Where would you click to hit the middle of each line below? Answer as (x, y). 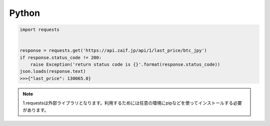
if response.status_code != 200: (61, 58)
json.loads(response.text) (53, 71)
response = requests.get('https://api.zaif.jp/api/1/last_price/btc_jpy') (113, 51)
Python (24, 13)
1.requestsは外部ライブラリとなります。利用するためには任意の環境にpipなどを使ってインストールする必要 (132, 103)
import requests (40, 30)
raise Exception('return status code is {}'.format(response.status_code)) (125, 64)
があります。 (36, 110)
